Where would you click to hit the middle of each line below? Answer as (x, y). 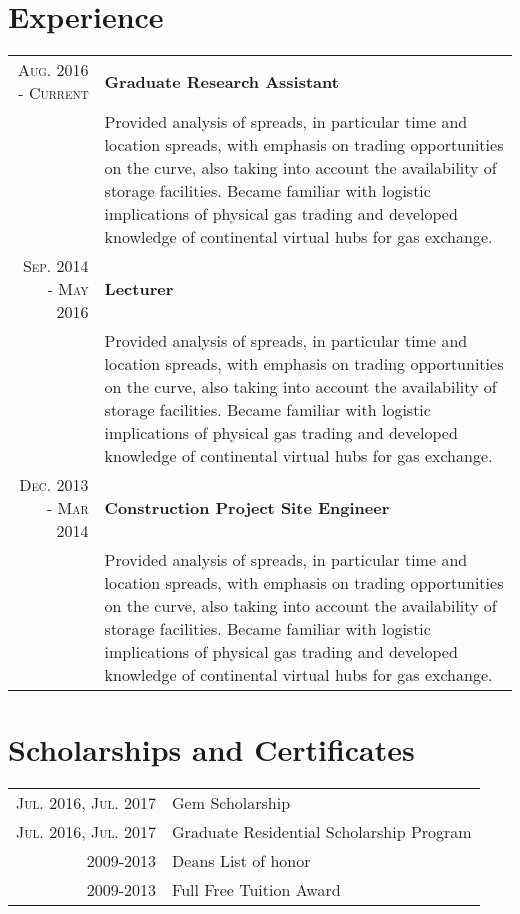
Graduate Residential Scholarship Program (322, 832)
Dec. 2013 (54, 485)
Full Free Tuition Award (256, 890)
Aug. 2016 (53, 70)
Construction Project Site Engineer (247, 508)
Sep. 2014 (55, 266)
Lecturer (139, 289)
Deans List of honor (241, 861)
